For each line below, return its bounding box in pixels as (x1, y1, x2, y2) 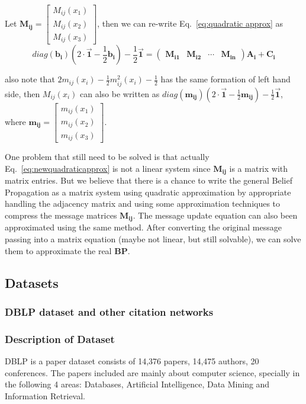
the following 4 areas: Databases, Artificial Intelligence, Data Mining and (5, 378, 270, 390)
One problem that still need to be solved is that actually (5, 150, 210, 163)
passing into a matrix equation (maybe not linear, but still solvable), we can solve (5, 232, 301, 245)
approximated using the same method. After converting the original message (5, 221, 282, 233)
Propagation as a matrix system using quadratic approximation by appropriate (5, 185, 291, 198)
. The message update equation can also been (133, 209, 298, 221)
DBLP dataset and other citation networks (5, 304, 214, 319)
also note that (5, 73, 55, 85)
